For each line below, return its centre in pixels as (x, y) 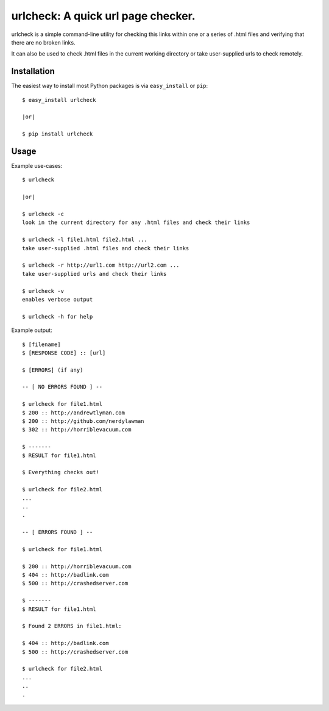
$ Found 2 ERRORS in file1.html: (72, 626)
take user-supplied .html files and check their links (106, 248)
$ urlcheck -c (43, 214)
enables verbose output (58, 299)
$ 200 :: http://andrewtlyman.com (73, 413)
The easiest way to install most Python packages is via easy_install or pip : (110, 86)
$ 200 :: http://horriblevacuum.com (77, 566)
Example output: (32, 330)
